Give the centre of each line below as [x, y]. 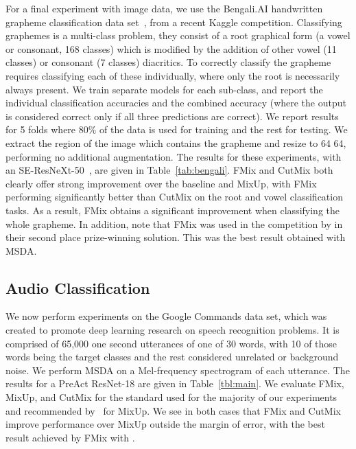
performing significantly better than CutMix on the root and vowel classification [174, 197]
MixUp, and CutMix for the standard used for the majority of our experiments [171, 397]
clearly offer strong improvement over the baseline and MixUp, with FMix [161, 183]
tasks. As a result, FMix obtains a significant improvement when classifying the [173, 210]
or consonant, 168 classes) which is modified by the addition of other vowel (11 [171, 48]
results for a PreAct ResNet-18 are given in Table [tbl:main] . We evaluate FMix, [175, 383]
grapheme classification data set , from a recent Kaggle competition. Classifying [174, 22]
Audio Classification [78, 287]
